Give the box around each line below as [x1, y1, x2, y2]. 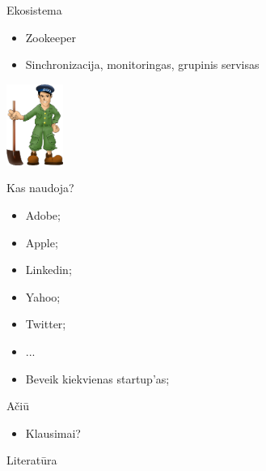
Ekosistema [6, 2, 62, 18]
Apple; [25, 233, 58, 250]
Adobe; [25, 206, 61, 223]
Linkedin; [25, 261, 72, 278]
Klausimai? [25, 424, 81, 441]
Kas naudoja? [6, 179, 74, 196]
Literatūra [6, 452, 57, 469]
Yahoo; [25, 288, 61, 305]
